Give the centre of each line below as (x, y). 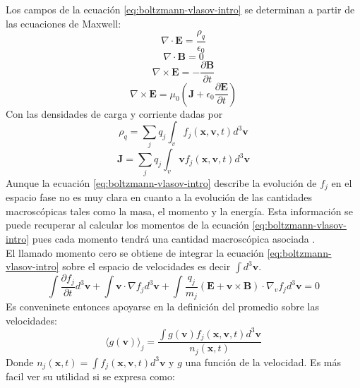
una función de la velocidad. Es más (263, 362)
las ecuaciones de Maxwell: (64, 23)
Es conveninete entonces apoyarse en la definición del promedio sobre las (162, 307)
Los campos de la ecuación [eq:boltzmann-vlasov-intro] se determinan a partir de (180, 9)
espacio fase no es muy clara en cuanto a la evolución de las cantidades (159, 197)
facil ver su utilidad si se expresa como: (90, 376)
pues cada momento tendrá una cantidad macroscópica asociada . (174, 239)
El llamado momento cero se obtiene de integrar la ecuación (135, 252)
